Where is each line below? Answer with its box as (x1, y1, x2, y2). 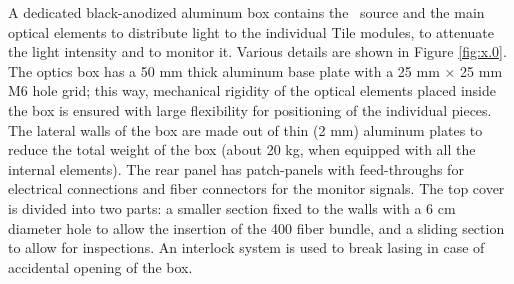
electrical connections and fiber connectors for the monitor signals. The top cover (8, 178, 505, 199)
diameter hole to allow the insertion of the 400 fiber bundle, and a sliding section (8, 217, 505, 238)
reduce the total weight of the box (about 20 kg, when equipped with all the (8, 139, 476, 160)
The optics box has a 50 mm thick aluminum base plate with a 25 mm (8, 60, 440, 81)
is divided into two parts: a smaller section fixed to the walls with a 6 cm (8, 197, 456, 218)
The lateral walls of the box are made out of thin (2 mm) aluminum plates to (8, 119, 483, 140)
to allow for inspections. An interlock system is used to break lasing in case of (8, 237, 485, 258)
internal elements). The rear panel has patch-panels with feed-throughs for (8, 158, 464, 179)
